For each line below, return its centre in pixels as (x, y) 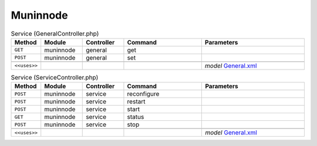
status (136, 117)
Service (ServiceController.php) (55, 78)
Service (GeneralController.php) (55, 33)
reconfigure (143, 94)
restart (136, 102)
